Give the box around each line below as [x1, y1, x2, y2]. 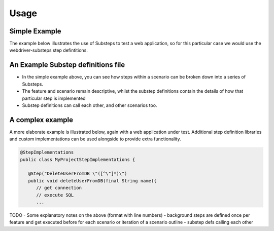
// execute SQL [36, 192, 74, 198]
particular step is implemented [22, 95, 86, 101]
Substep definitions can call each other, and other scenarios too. [22, 102, 157, 108]
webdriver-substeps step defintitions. [9, 47, 88, 53]
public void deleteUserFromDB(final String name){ [28, 178, 157, 183]
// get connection [36, 185, 82, 191]
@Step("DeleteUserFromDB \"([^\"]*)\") [28, 171, 127, 177]
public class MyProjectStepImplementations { [20, 157, 135, 162]
